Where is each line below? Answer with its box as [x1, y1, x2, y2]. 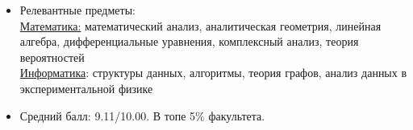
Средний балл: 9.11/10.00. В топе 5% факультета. [19, 107, 265, 124]
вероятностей [19, 48, 85, 65]
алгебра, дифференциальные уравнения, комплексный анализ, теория [19, 33, 359, 50]
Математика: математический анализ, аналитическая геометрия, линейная [19, 17, 382, 34]
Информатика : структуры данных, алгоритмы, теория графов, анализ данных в [19, 64, 407, 81]
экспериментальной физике [19, 79, 153, 96]
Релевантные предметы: [19, 2, 136, 18]
